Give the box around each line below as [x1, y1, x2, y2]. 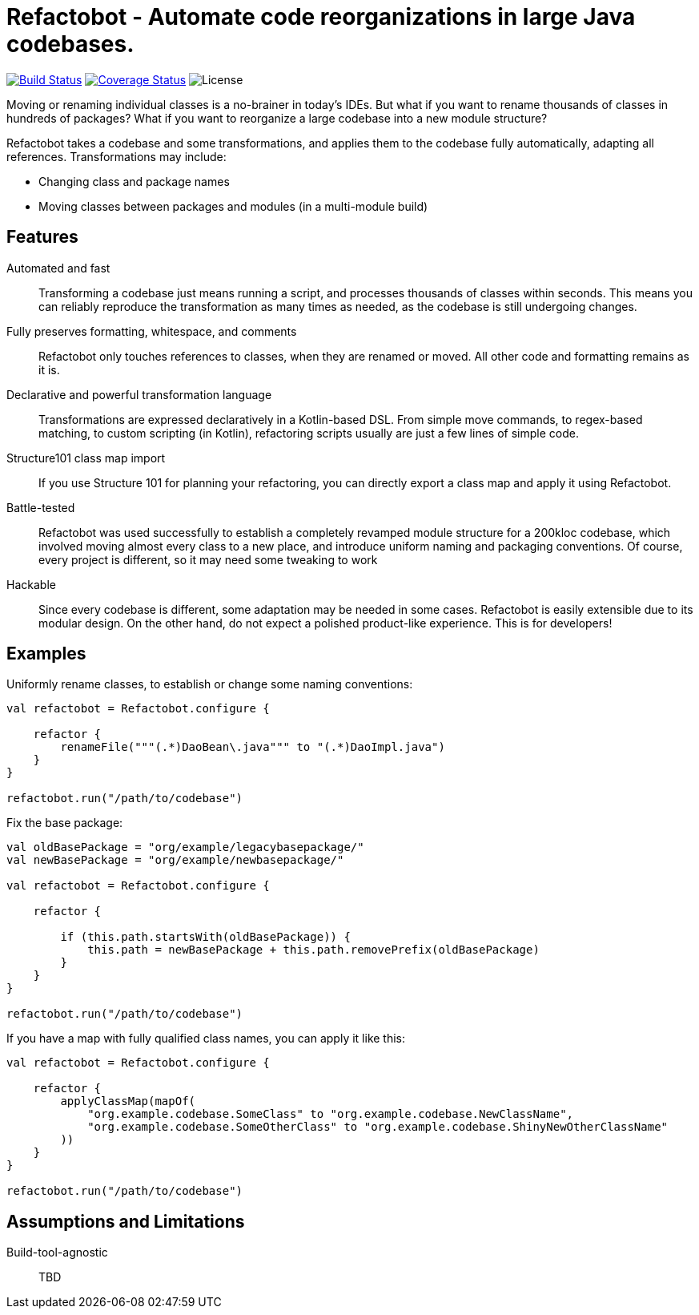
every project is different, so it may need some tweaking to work [38, 552, 378, 567]
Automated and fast [6, 260, 110, 275]
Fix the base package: [6, 816, 123, 830]
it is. [38, 362, 60, 377]
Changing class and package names [38, 174, 230, 188]
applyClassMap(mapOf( [60, 1095, 196, 1108]
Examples [6, 643, 86, 664]
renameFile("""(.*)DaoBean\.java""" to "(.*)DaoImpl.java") [60, 740, 445, 754]
